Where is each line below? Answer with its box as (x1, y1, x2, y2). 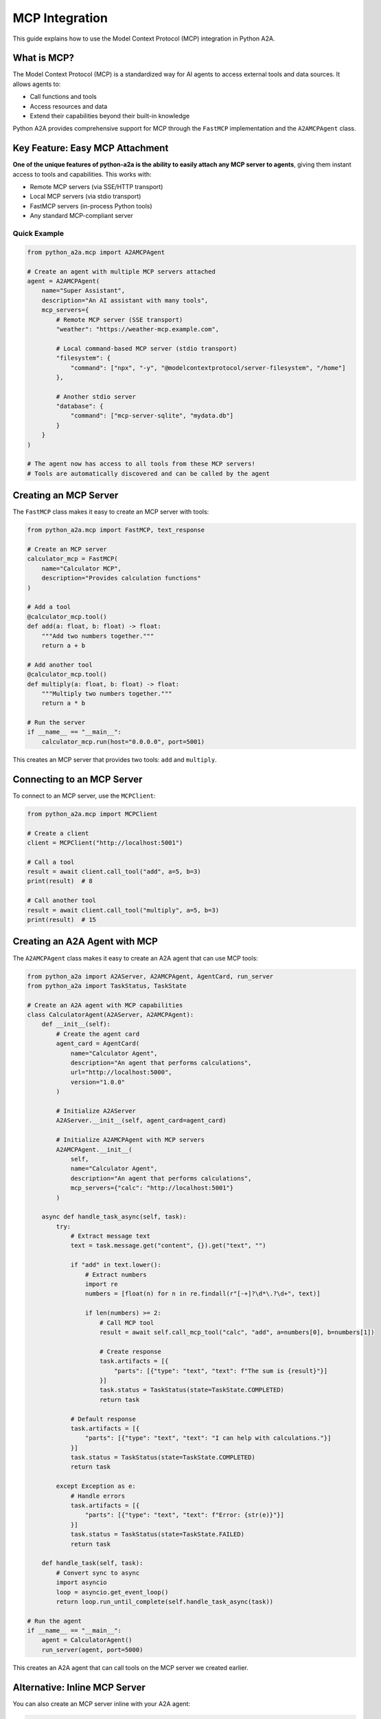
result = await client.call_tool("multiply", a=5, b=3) (27, 906, 220, 914)
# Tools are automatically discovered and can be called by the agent (27, 470, 270, 477)
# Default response (70, 1415, 137, 1423)
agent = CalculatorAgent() (41, 1636, 133, 1644)
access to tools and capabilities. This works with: (12, 170, 152, 178)
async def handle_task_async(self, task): (41, 1213, 187, 1220)
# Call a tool (27, 858, 75, 866)
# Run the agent (27, 1617, 82, 1625)
